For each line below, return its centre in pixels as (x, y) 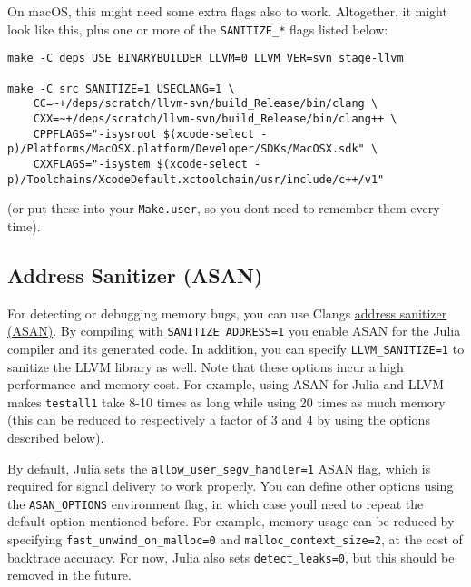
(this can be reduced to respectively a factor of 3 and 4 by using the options (219, 420)
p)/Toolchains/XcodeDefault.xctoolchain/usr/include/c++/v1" (196, 179)
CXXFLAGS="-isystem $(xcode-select (140, 164)
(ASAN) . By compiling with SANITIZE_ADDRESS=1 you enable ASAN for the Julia (234, 331)
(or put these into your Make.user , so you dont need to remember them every (224, 208)
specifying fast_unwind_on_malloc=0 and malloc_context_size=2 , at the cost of (235, 539)
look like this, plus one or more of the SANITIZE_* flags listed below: (198, 29)
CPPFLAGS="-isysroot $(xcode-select (144, 134)
